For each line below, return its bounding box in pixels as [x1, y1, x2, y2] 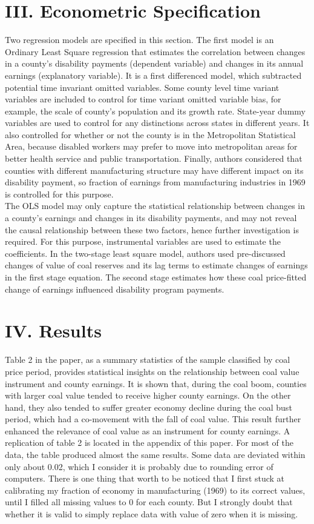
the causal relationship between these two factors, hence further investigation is [5, 223, 299, 236]
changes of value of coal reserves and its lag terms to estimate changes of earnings [5, 259, 308, 271]
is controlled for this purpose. [5, 187, 114, 200]
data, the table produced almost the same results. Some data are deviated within [5, 448, 306, 461]
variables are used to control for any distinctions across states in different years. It [5, 116, 310, 129]
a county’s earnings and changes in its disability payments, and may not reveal [5, 211, 297, 224]
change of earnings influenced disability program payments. [5, 282, 224, 295]
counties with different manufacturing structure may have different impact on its [5, 164, 304, 176]
